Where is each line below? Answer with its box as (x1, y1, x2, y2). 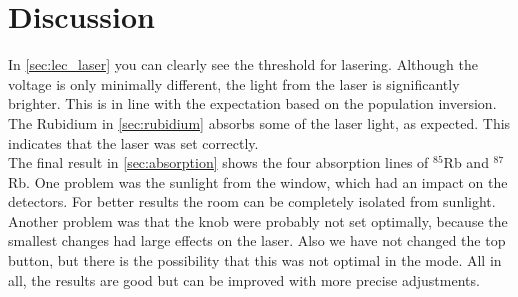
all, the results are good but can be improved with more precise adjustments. (8, 269, 480, 290)
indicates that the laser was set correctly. (8, 132, 259, 153)
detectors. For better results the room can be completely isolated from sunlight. (8, 191, 496, 212)
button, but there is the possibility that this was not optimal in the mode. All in (8, 250, 502, 271)
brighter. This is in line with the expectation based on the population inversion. (8, 93, 497, 114)
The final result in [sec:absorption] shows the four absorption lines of (8, 152, 429, 173)
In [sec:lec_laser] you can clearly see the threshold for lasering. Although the (8, 54, 478, 75)
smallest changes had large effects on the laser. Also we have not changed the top (8, 230, 506, 251)
